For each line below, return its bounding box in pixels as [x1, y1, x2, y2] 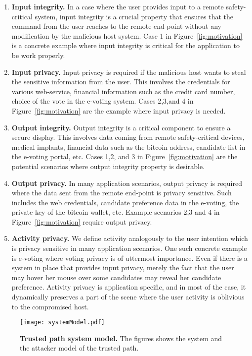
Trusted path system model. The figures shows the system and [20, 333, 222, 343]
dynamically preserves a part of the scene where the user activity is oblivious [11, 292, 245, 302]
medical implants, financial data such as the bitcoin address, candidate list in [11, 141, 246, 152]
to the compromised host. [11, 301, 89, 311]
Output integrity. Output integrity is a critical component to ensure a [11, 122, 231, 132]
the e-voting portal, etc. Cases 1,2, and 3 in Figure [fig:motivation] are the [11, 151, 238, 162]
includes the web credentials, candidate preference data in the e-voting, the [11, 197, 239, 207]
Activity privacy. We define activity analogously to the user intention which [11, 233, 248, 243]
